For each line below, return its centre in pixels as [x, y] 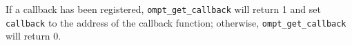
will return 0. [33, 36]
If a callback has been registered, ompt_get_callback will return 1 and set [163, 9]
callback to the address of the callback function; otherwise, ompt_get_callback [176, 22]
